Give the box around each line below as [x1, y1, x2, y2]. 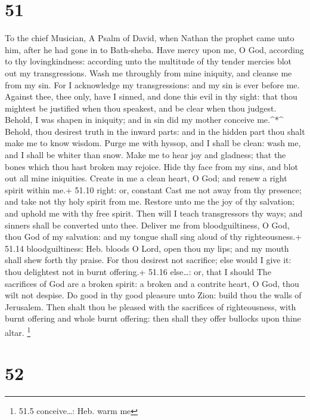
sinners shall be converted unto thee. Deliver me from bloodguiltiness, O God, [5, 218, 290, 231]
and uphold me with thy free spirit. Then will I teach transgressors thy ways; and [5, 207, 303, 220]
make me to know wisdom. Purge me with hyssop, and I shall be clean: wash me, [5, 137, 301, 149]
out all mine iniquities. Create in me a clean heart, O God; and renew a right [5, 172, 287, 184]
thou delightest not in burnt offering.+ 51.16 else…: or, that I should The [5, 265, 271, 277]
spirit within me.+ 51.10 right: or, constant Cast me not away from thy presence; [5, 183, 302, 196]
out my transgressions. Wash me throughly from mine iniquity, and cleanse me [5, 66, 292, 79]
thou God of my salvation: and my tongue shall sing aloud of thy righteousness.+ [5, 230, 302, 243]
